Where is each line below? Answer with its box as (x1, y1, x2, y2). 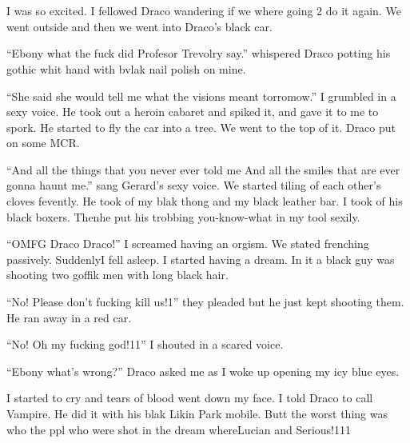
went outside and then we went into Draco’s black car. (6, 18, 273, 34)
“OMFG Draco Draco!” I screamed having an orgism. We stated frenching (6, 235, 369, 252)
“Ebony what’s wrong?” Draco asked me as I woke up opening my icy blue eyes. (6, 362, 400, 379)
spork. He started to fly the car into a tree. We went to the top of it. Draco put (6, 118, 396, 135)
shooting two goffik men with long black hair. (6, 266, 229, 283)
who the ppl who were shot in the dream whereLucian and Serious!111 (6, 421, 352, 437)
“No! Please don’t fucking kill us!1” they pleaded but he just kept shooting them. (6, 293, 404, 310)
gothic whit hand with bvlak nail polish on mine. (6, 60, 246, 77)
